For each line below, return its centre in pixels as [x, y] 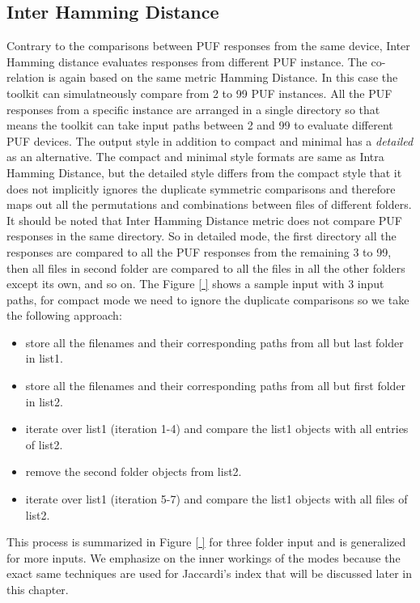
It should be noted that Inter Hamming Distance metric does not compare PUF [204, 220]
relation [25, 77]
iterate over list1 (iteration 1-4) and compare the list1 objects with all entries [217, 429]
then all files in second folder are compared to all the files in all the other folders [206, 268]
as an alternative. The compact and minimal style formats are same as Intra [195, 157]
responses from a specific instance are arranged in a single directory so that [193, 109]
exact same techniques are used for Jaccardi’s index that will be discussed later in [209, 573]
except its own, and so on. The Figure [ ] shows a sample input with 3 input [195, 284]
